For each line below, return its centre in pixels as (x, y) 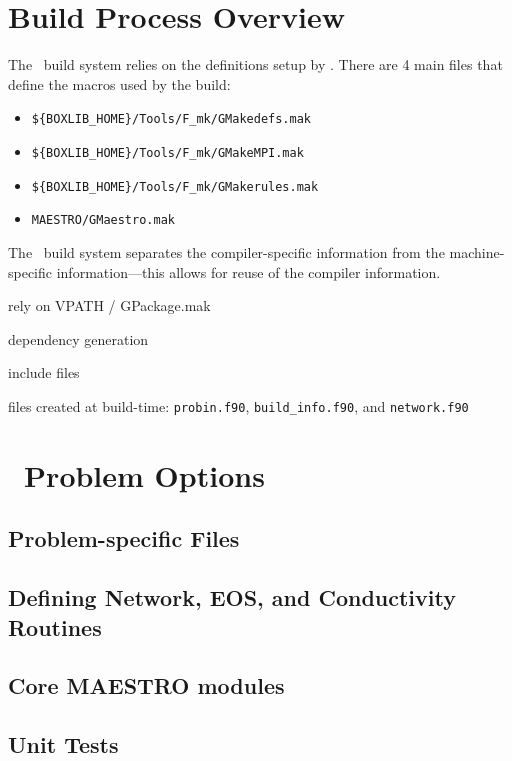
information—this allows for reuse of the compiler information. (248, 271)
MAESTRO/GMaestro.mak (103, 220)
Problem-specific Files (124, 538)
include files (44, 372)
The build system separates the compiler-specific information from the (226, 251)
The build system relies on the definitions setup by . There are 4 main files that (255, 64)
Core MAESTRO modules (146, 685)
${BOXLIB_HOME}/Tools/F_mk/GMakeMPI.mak (167, 152)
